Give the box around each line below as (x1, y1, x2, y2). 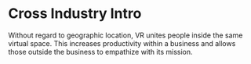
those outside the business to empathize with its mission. (8, 47, 194, 56)
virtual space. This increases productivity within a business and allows (8, 38, 236, 48)
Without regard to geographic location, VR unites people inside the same (8, 30, 243, 40)
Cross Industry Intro (8, 5, 142, 23)
